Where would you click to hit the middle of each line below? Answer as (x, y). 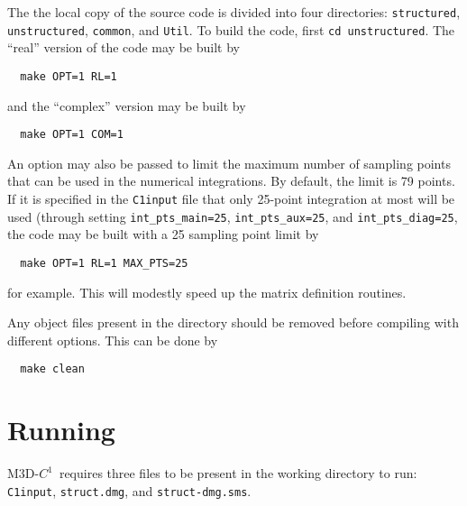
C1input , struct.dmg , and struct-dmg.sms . (129, 490)
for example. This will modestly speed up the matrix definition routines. (207, 292)
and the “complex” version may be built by (127, 105)
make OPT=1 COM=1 (72, 135)
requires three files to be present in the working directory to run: (238, 473)
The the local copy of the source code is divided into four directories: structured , (234, 12)
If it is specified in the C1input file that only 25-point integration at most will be (231, 198)
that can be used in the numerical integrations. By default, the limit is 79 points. (231, 181)
